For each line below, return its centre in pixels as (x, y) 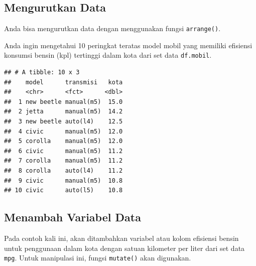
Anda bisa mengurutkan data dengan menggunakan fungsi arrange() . (112, 28)
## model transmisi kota (63, 82)
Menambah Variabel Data (73, 217)
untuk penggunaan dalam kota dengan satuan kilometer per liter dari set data (124, 248)
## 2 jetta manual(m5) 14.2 (63, 112)
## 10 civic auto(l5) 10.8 (63, 190)
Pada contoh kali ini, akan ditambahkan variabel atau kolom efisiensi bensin (121, 238)
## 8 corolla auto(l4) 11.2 (63, 171)
